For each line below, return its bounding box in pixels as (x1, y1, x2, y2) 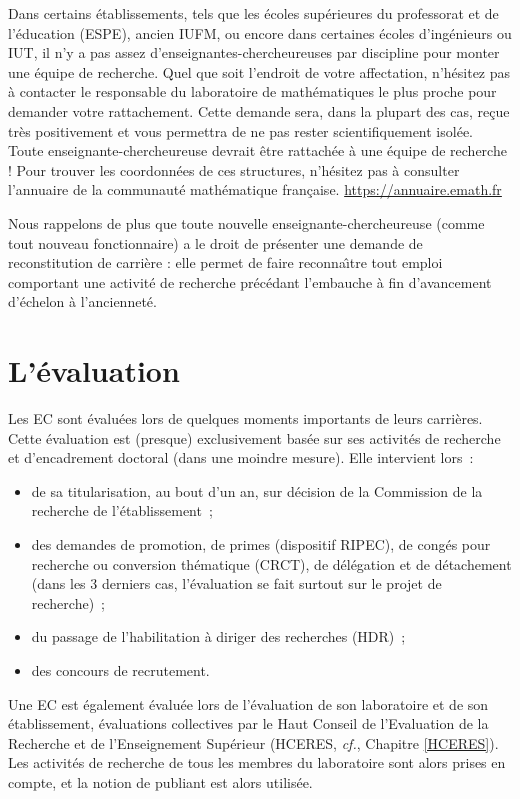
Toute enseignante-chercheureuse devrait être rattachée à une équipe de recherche (8, 140, 507, 161)
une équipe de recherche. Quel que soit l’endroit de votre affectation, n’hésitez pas (8, 61, 511, 82)
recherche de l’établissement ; (31, 500, 213, 521)
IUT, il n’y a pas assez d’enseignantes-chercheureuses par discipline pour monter (8, 42, 500, 63)
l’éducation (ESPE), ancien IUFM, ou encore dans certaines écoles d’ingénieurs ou (8, 22, 512, 43)
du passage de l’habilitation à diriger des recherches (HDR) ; (31, 626, 406, 647)
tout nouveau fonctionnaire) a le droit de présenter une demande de (8, 232, 423, 253)
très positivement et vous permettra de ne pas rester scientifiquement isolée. (8, 120, 473, 141)
